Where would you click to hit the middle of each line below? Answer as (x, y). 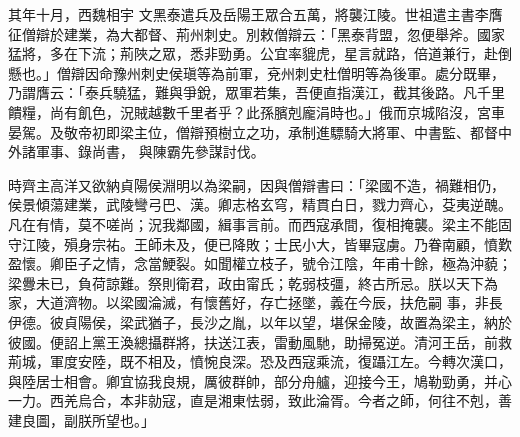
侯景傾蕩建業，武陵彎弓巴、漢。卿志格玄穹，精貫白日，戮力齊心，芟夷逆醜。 (260, 204)
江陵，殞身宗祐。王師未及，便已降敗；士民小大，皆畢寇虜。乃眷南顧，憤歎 (266, 243)
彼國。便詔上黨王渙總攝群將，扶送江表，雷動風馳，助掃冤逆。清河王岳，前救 (260, 341)
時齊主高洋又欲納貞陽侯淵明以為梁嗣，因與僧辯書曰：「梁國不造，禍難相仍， (256, 184)
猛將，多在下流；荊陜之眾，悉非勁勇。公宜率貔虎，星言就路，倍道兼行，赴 (253, 53)
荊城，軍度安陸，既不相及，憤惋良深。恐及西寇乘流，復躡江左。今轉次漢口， (260, 361)
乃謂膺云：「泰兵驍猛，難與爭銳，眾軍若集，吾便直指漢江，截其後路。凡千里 (256, 92)
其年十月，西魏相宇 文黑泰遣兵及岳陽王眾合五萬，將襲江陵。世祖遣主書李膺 (255, 14)
